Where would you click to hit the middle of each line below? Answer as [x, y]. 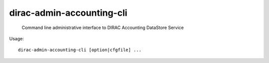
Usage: [17, 38]
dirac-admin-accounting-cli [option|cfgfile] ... [80, 50]
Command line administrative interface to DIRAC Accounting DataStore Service [103, 28]
